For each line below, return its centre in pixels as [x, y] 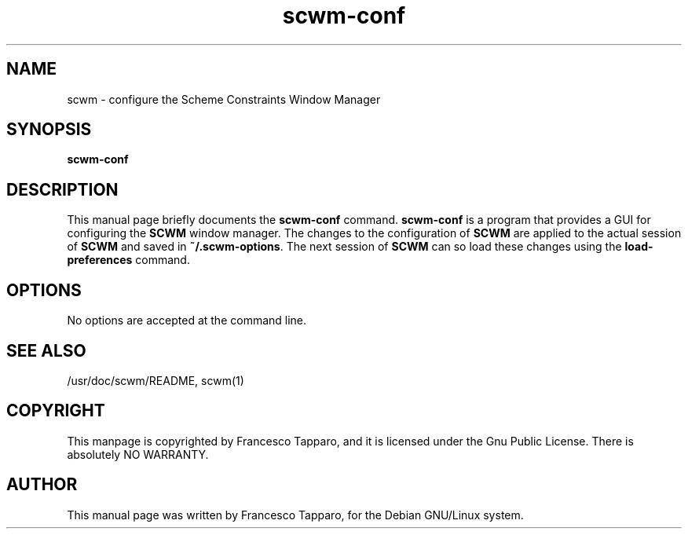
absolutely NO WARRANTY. [138, 454]
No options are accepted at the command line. [187, 321]
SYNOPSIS [49, 130]
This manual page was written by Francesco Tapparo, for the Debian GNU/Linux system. [295, 515]
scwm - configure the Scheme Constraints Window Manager [224, 99]
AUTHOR [42, 485]
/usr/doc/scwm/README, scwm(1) [156, 380]
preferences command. [128, 260]
